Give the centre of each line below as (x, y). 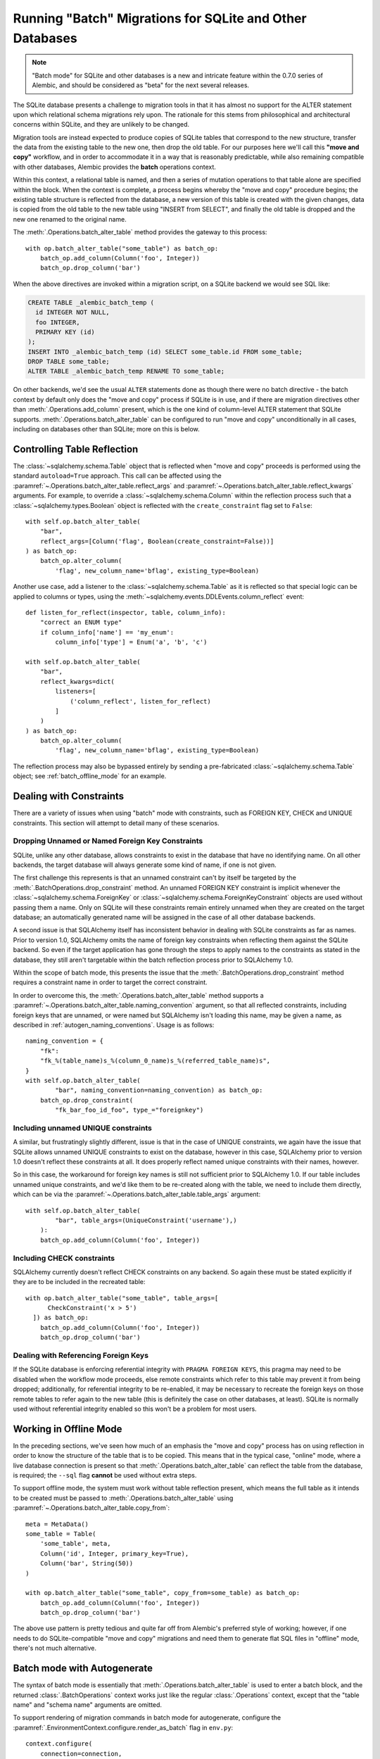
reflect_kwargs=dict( (77, 681)
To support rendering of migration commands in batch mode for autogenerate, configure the (147, 1717)
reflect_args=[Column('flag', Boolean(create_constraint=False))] (157, 541)
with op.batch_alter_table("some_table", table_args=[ (122, 1298)
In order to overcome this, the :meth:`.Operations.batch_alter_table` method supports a (138, 995)
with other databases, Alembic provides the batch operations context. (114, 167)
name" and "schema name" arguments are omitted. (87, 1704)
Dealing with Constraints (69, 796)
